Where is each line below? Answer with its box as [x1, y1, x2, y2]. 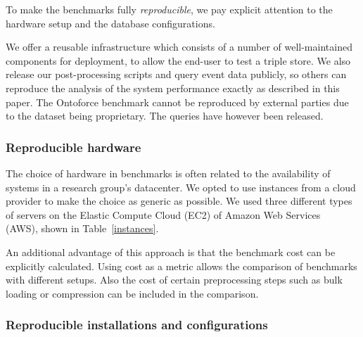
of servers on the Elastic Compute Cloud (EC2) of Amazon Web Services [6, 207, 321, 222]
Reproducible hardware [6, 138, 141, 155]
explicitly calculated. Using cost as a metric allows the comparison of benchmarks [6, 258, 357, 273]
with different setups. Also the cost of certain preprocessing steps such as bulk [6, 272, 343, 287]
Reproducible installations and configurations [6, 316, 268, 333]
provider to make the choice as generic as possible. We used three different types [6, 193, 352, 208]
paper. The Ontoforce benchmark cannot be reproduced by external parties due [6, 94, 349, 109]
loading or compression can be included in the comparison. [6, 286, 259, 300]
